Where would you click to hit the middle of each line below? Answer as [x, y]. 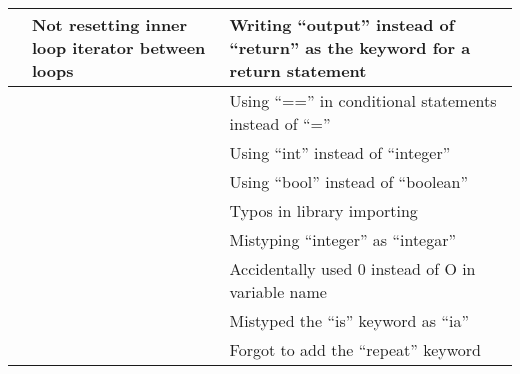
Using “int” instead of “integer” [340, 152]
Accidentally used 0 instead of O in [352, 268]
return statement [298, 70]
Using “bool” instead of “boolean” [348, 181]
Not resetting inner [110, 24]
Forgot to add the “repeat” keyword [355, 349]
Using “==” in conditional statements [363, 100]
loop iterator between [119, 47]
